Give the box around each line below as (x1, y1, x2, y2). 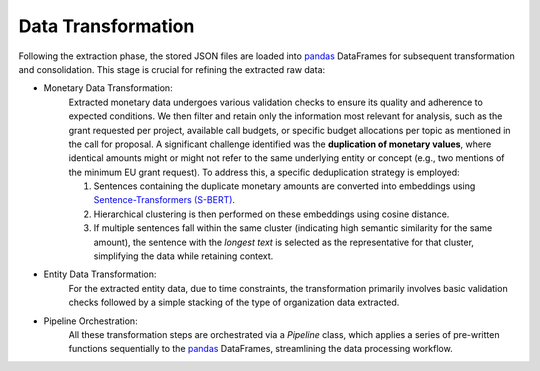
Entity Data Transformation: (43, 268, 157, 280)
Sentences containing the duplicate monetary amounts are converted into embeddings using (93, 180, 476, 192)
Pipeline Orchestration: (43, 315, 139, 327)
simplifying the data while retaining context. (93, 250, 274, 262)
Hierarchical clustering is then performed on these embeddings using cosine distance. (93, 208, 450, 220)
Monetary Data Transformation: (43, 82, 174, 94)
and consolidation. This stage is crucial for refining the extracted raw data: (18, 63, 326, 75)
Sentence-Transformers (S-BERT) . (93, 194, 235, 206)
